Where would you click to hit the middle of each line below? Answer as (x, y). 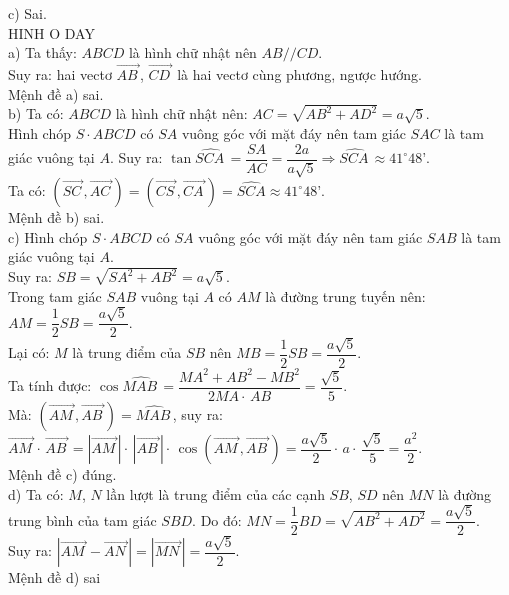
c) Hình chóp (48, 236)
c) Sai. (27, 13)
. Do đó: (217, 519)
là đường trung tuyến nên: (345, 295)
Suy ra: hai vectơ (60, 74)
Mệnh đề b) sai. (56, 217)
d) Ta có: (36, 493)
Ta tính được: (50, 385)
